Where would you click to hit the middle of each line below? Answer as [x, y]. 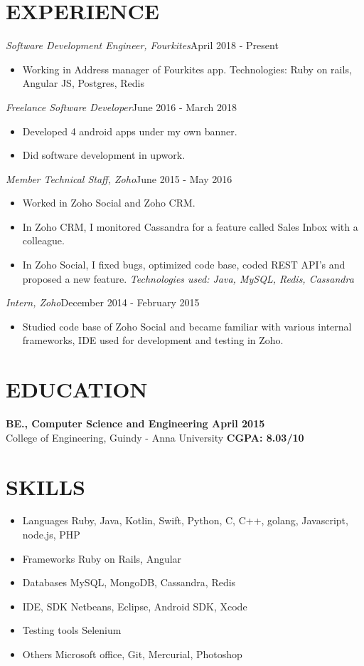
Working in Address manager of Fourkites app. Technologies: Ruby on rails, [187, 69]
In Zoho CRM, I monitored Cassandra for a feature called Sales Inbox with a [190, 226]
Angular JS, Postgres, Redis [84, 83]
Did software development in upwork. [104, 155]
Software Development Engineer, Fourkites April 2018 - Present [142, 45]
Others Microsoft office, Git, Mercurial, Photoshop [132, 654]
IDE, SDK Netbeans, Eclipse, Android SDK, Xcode [135, 606]
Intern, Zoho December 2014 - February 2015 [103, 302]
